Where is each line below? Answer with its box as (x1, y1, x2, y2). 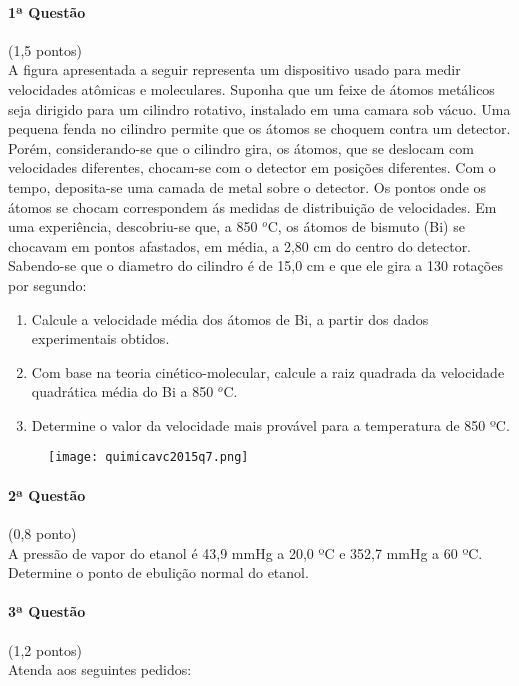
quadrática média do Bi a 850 (31, 381, 214, 402)
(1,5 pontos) (8, 39, 82, 60)
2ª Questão (8, 484, 86, 505)
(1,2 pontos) (8, 639, 82, 660)
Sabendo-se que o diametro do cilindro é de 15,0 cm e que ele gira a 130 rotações (8, 255, 503, 276)
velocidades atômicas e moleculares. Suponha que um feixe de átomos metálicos (8, 78, 495, 99)
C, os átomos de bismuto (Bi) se (267, 216, 465, 237)
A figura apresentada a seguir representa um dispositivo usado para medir (8, 59, 461, 80)
